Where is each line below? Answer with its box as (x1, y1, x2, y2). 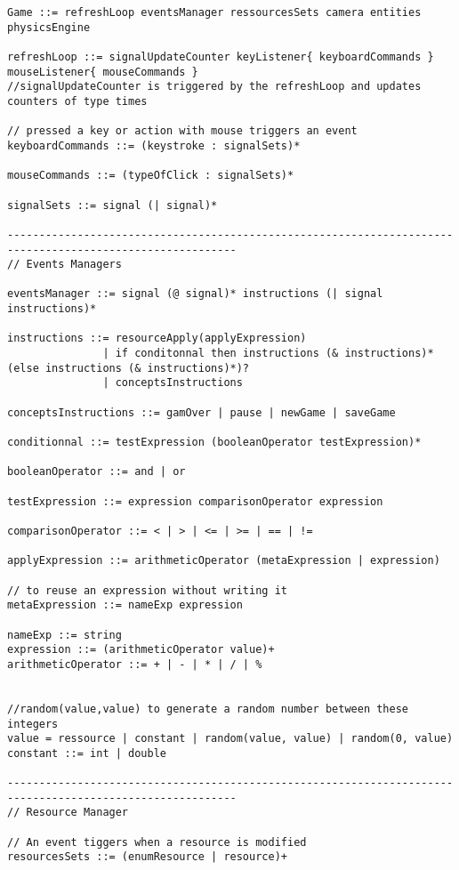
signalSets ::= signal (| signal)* (7, 198, 218, 212)
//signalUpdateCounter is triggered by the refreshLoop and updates (7, 80, 422, 93)
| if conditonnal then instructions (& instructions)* (102, 347, 434, 360)
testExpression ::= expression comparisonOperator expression (7, 495, 383, 508)
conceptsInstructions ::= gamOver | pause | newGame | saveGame (7, 406, 396, 419)
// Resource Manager (7, 806, 129, 819)
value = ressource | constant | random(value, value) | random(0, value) (7, 732, 454, 745)
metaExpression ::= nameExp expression (7, 599, 243, 612)
